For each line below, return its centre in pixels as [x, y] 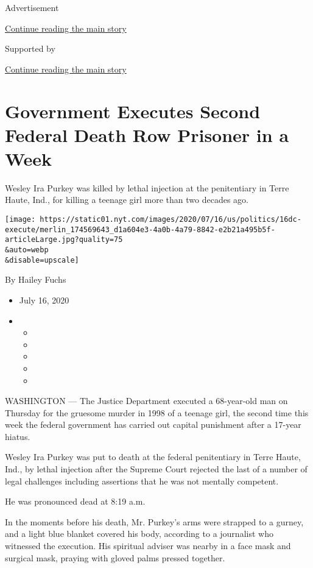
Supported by [30, 48]
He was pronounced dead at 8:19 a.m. [75, 501]
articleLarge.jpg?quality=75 [64, 240]
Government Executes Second [133, 111]
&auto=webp [27, 250]
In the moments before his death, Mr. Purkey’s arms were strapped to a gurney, [154, 521]
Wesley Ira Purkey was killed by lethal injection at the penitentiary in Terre [147, 187]
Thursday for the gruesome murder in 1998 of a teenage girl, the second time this [157, 412]
